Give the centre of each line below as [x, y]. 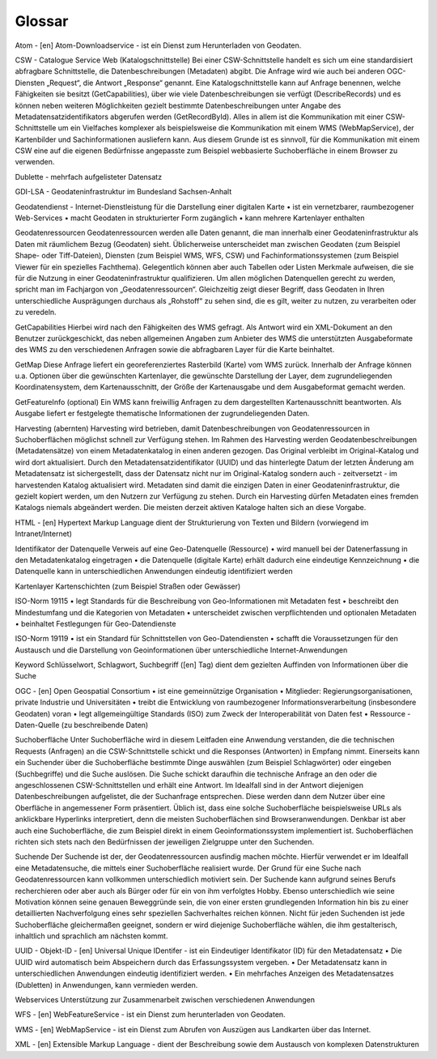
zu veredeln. [36, 313]
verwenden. [35, 162]
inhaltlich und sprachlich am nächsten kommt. [91, 936]
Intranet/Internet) [44, 534]
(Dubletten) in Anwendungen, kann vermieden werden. [106, 985]
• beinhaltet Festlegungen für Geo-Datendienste [95, 623]
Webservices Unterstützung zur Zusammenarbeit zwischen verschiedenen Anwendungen [165, 1000]
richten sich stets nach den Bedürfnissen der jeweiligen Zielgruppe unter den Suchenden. [165, 841]
